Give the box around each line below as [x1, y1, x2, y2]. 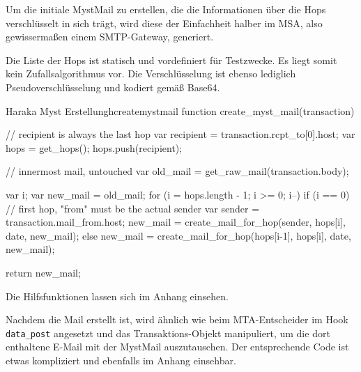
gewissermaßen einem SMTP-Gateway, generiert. [6, 29, 214, 44]
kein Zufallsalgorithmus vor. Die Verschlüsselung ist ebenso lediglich [6, 66, 296, 81]
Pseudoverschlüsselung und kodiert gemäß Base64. [6, 79, 220, 94]
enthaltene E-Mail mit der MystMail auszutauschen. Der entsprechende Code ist [6, 339, 349, 354]
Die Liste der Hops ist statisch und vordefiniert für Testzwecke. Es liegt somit [6, 52, 337, 67]
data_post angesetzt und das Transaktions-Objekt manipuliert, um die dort [6, 325, 330, 340]
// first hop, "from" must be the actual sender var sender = [6, 201, 260, 215]
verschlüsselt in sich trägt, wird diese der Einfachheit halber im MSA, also [6, 15, 323, 30]
